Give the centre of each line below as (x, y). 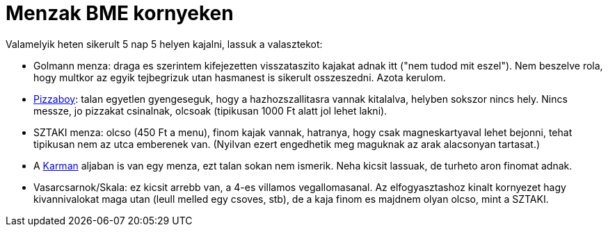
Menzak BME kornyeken (120, 13)
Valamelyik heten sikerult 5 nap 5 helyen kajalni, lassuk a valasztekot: (164, 44)
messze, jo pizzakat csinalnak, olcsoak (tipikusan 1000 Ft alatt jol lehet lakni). (210, 110)
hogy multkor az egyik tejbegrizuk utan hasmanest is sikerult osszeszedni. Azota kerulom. (240, 77)
